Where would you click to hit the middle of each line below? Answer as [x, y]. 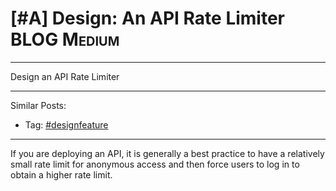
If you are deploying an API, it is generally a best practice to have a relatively [167, 153]
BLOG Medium [65, 39]
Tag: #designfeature [66, 124]
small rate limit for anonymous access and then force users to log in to [155, 164]
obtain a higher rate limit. [61, 174]
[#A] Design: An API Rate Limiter [148, 18]
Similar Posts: [38, 105]
